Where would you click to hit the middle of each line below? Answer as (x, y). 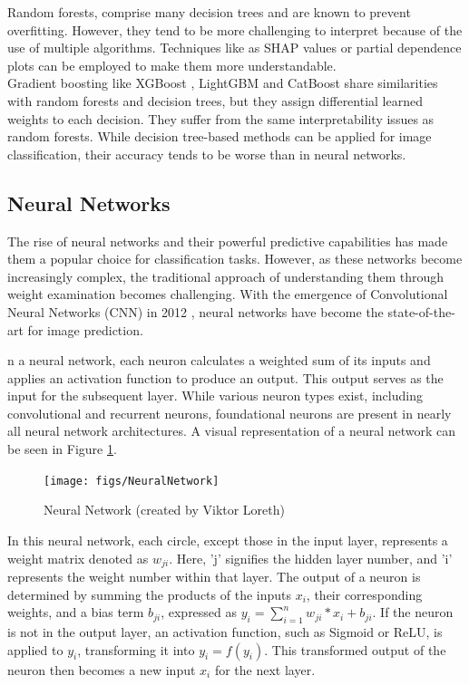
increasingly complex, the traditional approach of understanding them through (226, 276)
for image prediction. (85, 329)
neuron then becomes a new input (102, 669)
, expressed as (199, 612)
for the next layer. (265, 669)
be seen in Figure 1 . (62, 449)
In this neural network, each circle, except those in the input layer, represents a (228, 540)
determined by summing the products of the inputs (149, 594)
